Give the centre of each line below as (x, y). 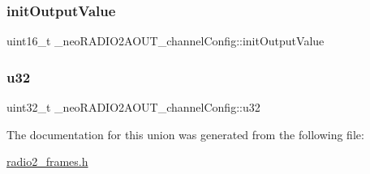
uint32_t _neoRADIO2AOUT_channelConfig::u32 (133, 107)
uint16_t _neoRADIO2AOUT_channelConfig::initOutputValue (166, 41)
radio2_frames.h (47, 161)
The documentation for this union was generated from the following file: (185, 134)
